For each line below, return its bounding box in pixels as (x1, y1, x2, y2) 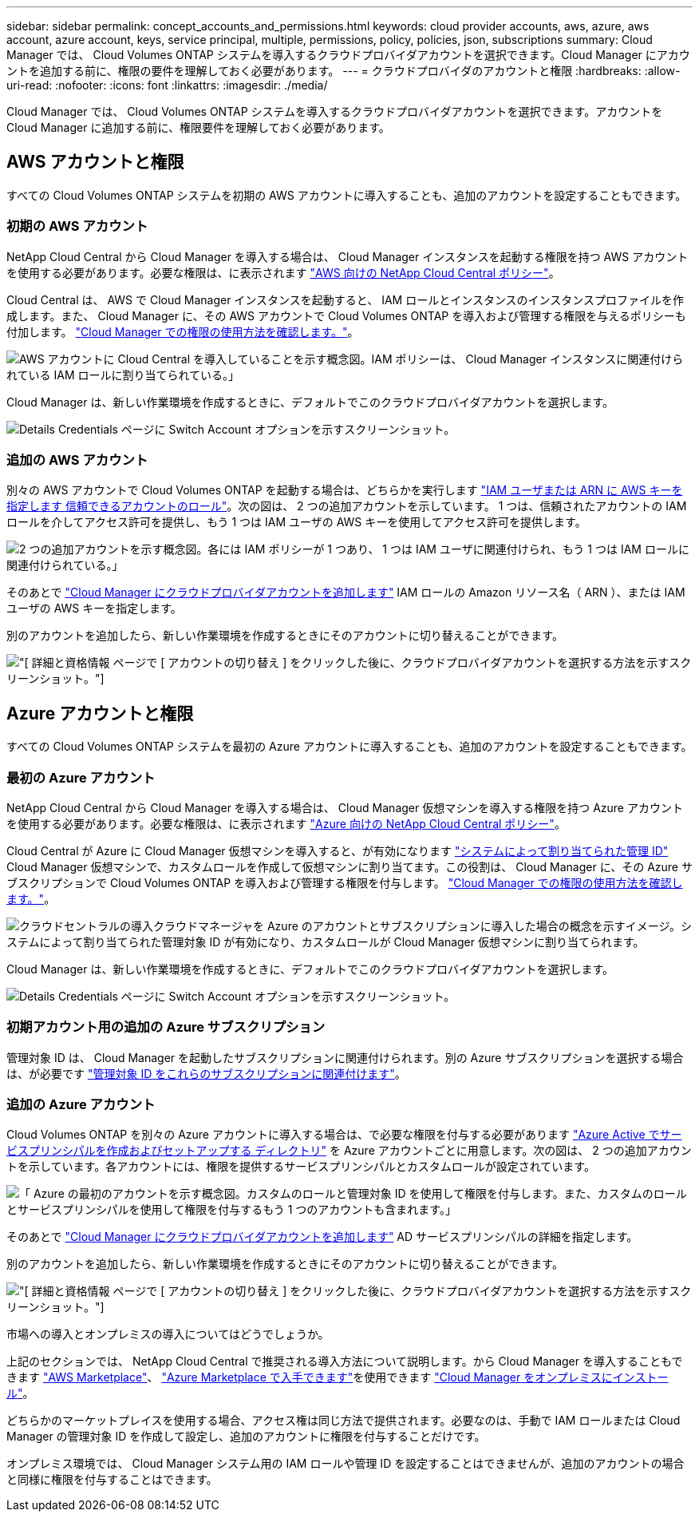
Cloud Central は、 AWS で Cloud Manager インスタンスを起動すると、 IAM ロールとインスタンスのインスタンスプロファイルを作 (6, 292, 685, 307)
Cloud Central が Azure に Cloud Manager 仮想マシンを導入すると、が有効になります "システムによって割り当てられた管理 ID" (6, 843, 669, 858)
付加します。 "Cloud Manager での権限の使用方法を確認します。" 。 (6, 324, 359, 339)
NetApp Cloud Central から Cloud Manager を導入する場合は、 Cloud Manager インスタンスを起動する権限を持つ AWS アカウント (6, 249, 689, 264)
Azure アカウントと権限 (6, 703, 194, 723)
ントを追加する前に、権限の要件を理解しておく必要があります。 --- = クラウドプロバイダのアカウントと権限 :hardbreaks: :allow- (6, 64, 681, 77)
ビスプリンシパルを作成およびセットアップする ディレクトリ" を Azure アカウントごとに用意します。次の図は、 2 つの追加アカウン (6, 1143, 692, 1158)
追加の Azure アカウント (6, 1096, 156, 1113)
